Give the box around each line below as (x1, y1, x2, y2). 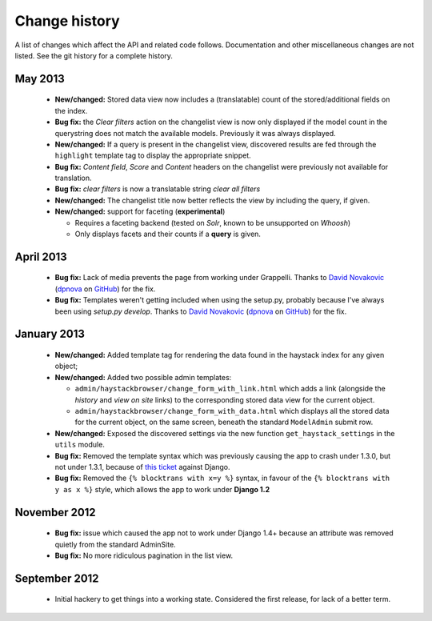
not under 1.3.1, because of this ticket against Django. (54, 462, 230, 471)
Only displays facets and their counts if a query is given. (74, 229, 262, 239)
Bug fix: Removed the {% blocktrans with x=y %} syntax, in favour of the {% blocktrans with (54, 473, 390, 483)
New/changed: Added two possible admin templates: (54, 372, 232, 382)
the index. (54, 106, 88, 115)
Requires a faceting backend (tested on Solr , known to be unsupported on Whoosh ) (74, 218, 351, 227)
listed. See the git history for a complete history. (14, 50, 174, 60)
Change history (14, 12, 120, 30)
